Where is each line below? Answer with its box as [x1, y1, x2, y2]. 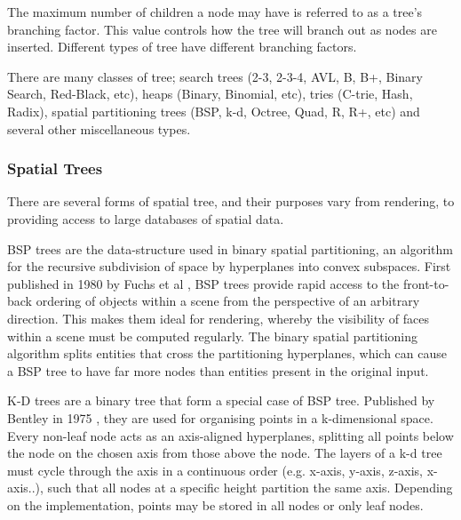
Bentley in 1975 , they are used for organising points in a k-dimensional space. [7, 408, 433, 427]
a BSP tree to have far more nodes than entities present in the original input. [7, 361, 429, 380]
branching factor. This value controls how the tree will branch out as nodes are [7, 20, 437, 38]
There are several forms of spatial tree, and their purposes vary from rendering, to [7, 192, 455, 211]
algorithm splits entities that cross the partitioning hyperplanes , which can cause [7, 344, 447, 363]
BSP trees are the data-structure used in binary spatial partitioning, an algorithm [7, 239, 453, 258]
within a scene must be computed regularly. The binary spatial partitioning [7, 326, 418, 345]
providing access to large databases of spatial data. [7, 209, 284, 228]
